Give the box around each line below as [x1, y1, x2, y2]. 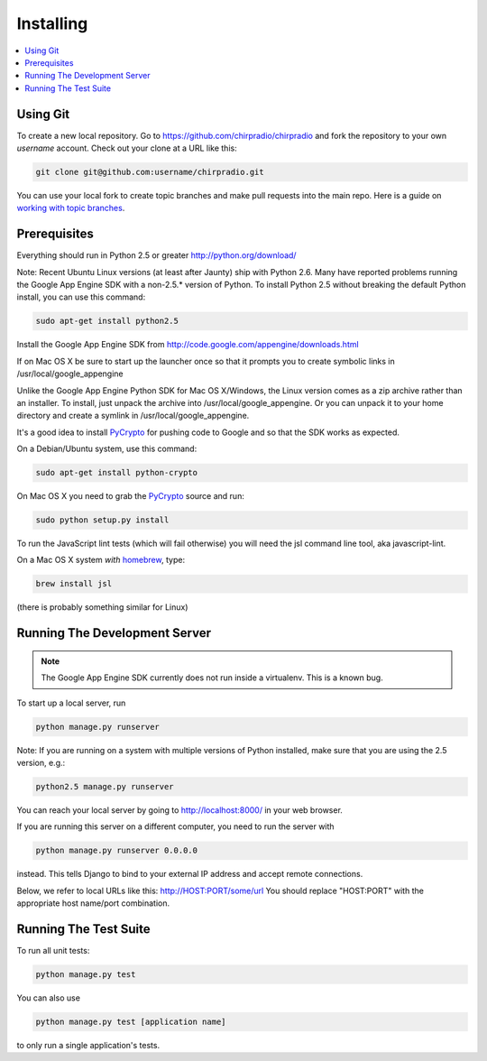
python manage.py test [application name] [35, 1016, 226, 1027]
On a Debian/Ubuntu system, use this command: [16, 443, 198, 455]
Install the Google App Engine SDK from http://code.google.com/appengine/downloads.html [16, 339, 360, 350]
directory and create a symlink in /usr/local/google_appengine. [16, 411, 250, 421]
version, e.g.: [16, 758, 66, 768]
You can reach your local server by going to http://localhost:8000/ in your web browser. [16, 804, 343, 816]
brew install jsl [35, 578, 113, 589]
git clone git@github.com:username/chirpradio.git [35, 167, 265, 177]
